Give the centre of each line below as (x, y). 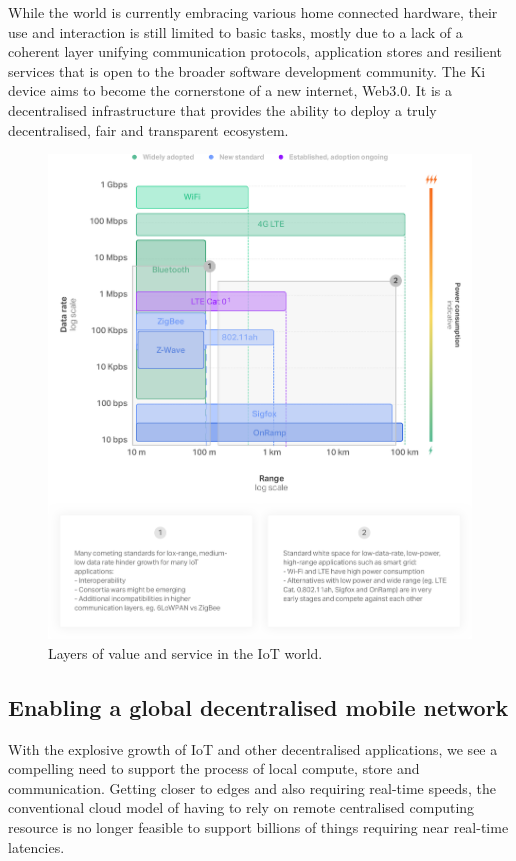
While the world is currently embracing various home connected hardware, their (253, 12)
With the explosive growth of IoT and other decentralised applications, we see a (253, 748)
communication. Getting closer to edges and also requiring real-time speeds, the (252, 787)
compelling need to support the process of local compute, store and (214, 768)
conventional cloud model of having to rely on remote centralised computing (241, 807)
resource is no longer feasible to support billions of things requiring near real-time (258, 827)
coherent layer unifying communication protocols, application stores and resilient (255, 51)
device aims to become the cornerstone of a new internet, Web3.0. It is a (230, 90)
